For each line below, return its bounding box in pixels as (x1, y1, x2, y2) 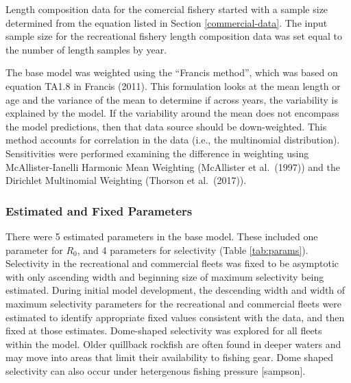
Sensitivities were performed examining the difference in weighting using (5, 146, 309, 160)
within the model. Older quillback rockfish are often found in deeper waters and (5, 336, 341, 351)
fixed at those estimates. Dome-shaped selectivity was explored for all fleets (5, 323, 322, 338)
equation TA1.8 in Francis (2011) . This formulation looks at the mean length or (5, 78, 341, 93)
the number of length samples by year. (5, 42, 167, 56)
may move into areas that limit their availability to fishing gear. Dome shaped (5, 350, 334, 364)
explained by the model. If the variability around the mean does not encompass (5, 106, 339, 120)
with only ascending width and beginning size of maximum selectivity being (5, 269, 324, 283)
